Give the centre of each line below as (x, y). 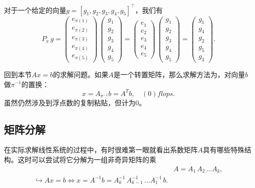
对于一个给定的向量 (35, 10)
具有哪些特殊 (224, 150)
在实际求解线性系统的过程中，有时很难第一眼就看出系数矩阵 (101, 150)
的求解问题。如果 (81, 74)
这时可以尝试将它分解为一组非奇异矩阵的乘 (87, 160)
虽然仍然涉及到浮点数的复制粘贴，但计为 (70, 102)
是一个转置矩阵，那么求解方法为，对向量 (179, 74)
